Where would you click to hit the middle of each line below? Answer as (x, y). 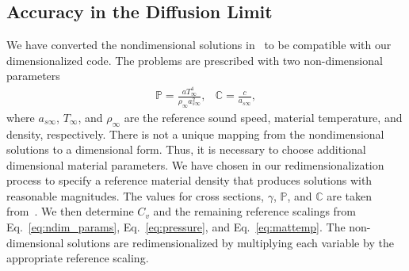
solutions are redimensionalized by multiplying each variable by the (231, 242)
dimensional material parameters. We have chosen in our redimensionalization (195, 164)
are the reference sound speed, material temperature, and (263, 117)
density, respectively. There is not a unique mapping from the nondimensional (195, 134)
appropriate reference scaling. (78, 258)
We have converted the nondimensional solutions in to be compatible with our (199, 45)
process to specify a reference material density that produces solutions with (189, 180)
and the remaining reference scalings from (254, 211)
